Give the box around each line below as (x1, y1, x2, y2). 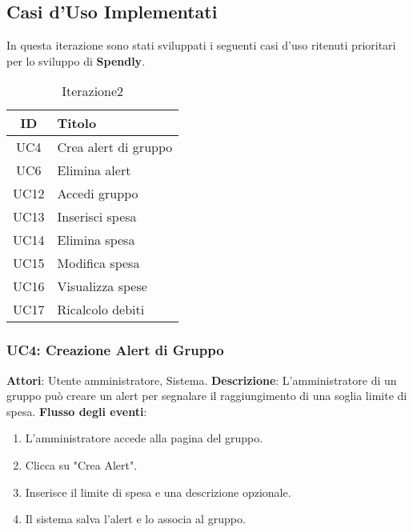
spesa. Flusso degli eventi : (6, 402, 147, 419)
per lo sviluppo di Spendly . (6, 52, 146, 69)
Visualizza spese (57, 277, 147, 296)
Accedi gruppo (57, 184, 138, 203)
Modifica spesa (57, 254, 140, 273)
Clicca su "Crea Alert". (25, 456, 138, 473)
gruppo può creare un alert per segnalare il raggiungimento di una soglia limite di (6, 387, 407, 404)
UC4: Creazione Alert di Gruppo (6, 340, 224, 360)
